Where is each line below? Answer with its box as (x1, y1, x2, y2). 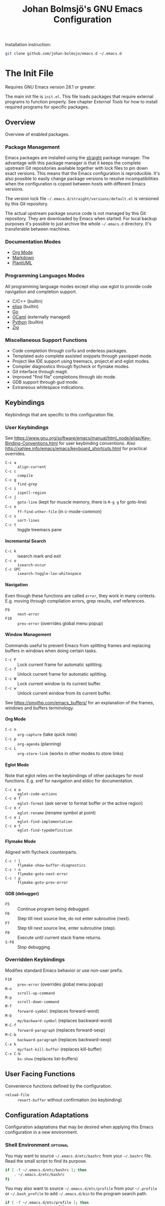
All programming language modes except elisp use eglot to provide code (5, 283, 152, 289)
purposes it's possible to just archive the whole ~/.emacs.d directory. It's (5, 221, 152, 227)
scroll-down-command (17, 999, 60, 1004)
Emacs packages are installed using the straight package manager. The (5, 155, 150, 161)
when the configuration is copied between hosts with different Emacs (5, 181, 146, 187)
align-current (17, 465, 47, 470)
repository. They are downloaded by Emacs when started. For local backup (5, 215, 157, 222)
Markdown (12, 255, 34, 261)
